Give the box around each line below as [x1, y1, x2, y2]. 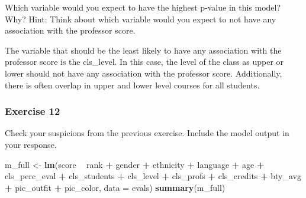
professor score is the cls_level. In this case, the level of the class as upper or [5, 55, 284, 68]
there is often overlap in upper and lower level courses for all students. [5, 78, 260, 91]
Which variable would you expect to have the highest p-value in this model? [5, 1, 281, 13]
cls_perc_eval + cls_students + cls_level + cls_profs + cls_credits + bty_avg [5, 170, 301, 182]
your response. [5, 138, 57, 150]
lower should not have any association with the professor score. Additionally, [5, 67, 282, 79]
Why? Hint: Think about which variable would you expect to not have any [5, 12, 276, 25]
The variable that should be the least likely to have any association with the [5, 44, 282, 56]
